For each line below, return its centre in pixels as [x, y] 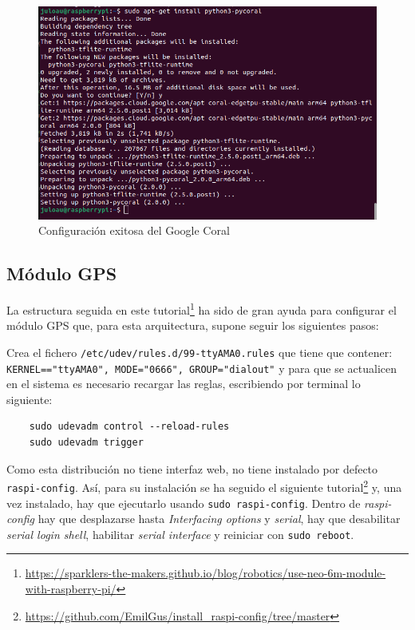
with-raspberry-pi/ [71, 589]
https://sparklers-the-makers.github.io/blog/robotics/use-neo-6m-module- [206, 573]
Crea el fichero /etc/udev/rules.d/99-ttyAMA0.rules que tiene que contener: [200, 352]
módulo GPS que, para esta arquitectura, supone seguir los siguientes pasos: [193, 325]
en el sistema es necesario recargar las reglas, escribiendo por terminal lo [184, 384]
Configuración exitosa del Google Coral [134, 230]
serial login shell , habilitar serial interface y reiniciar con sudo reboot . [180, 534]
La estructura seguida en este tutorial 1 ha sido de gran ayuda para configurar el [202, 309]
